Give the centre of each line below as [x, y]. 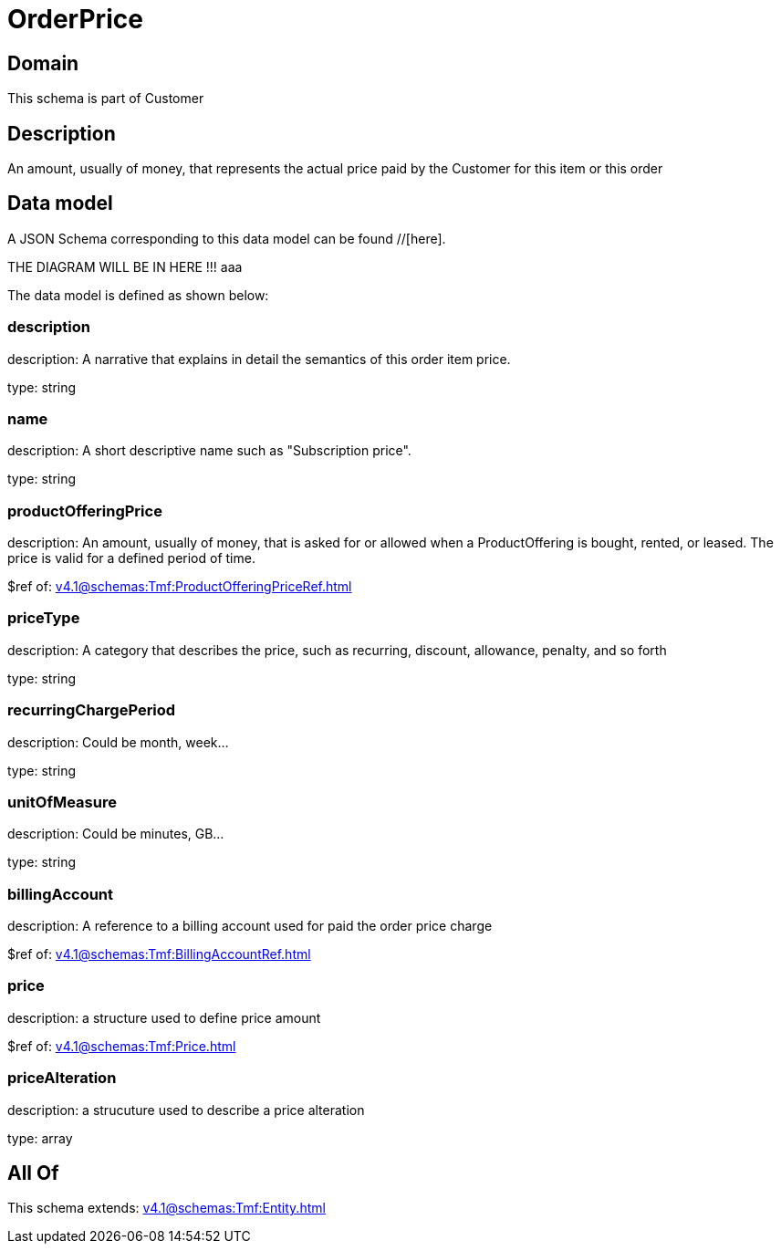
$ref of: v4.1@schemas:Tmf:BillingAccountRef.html [159, 954]
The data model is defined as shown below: [138, 295]
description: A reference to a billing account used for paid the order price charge [250, 926]
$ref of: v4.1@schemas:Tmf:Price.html [122, 1046]
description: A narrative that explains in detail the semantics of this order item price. [259, 359]
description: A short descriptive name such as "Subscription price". [209, 451]
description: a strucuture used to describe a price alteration [186, 1110]
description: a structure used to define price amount [164, 1017]
